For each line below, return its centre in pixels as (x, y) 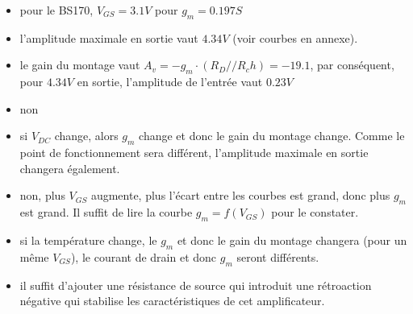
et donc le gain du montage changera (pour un (292, 240)
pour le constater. (315, 212)
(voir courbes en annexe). (295, 37)
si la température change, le (88, 240)
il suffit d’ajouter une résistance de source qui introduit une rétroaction (196, 285)
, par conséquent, (352, 65)
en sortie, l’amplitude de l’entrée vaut (170, 82)
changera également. (70, 168)
